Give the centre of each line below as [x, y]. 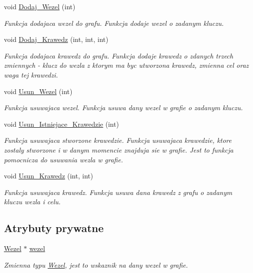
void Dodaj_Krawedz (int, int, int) [56, 39]
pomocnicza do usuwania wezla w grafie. [64, 159]
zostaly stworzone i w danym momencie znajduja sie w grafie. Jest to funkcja [119, 149]
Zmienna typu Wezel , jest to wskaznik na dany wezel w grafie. [96, 264]
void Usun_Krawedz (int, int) [49, 176]
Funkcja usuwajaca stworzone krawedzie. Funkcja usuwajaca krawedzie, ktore [118, 140]
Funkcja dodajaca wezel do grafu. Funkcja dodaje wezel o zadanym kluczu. [114, 23]
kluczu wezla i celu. [32, 202]
